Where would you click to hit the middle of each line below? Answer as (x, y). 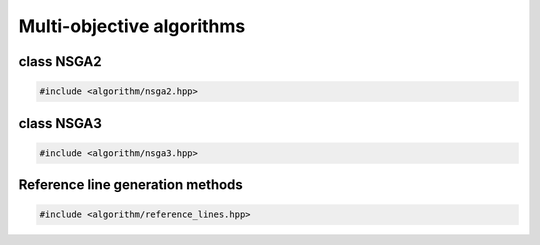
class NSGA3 (60, 123)
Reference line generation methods (131, 185)
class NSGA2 (60, 61)
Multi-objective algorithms (132, 26)
